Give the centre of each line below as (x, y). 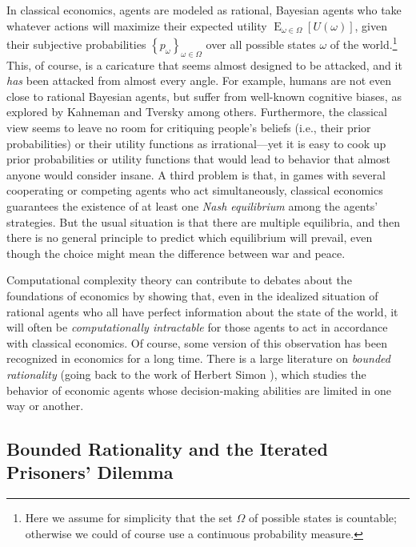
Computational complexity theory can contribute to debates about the (179, 280)
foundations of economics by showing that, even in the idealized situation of (192, 295)
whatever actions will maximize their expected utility (137, 25)
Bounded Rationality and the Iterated (167, 449)
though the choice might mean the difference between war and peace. (176, 253)
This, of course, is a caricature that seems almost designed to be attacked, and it (204, 64)
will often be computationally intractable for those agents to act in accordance (197, 327)
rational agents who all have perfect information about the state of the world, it (202, 311)
